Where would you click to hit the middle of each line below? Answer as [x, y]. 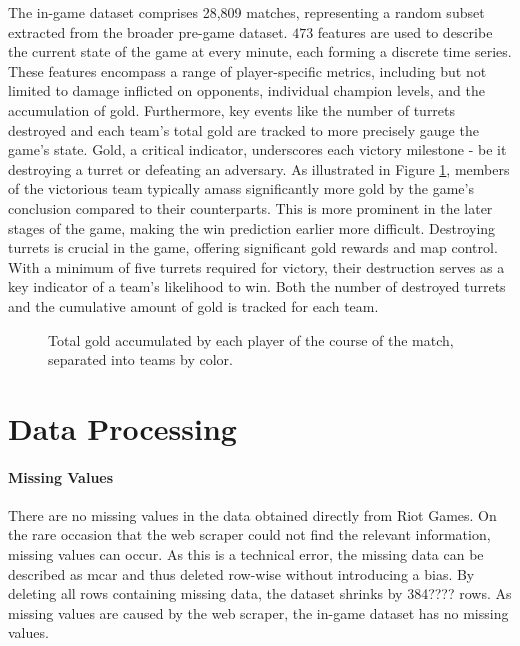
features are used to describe [405, 31]
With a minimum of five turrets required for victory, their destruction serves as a [256, 266]
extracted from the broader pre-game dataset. [148, 31]
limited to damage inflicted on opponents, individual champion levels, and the [246, 90]
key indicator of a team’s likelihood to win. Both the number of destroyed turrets [257, 286]
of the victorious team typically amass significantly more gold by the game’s [241, 188]
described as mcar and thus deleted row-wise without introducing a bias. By [241, 573]
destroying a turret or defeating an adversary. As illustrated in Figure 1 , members [259, 168]
